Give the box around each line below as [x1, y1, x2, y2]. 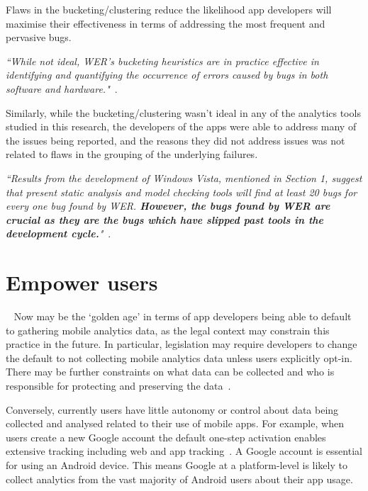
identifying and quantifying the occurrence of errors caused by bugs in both [6, 67, 328, 82]
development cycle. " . [6, 226, 111, 241]
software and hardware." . [6, 81, 118, 96]
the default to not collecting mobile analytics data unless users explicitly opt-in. [6, 350, 352, 365]
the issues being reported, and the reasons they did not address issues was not [6, 132, 345, 147]
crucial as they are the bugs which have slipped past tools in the [6, 212, 324, 227]
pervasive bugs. [6, 30, 72, 45]
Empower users [6, 268, 158, 297]
